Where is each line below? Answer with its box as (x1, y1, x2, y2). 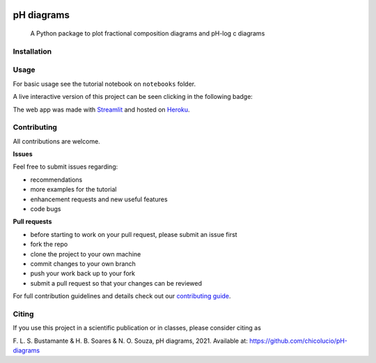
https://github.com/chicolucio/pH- (249, 337, 348, 345)
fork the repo (30, 240, 68, 249)
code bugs (30, 204, 61, 213)
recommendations (30, 175, 83, 184)
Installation (13, 46, 52, 56)
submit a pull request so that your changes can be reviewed (30, 279, 202, 287)
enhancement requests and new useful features (30, 195, 168, 203)
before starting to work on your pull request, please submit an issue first (30, 230, 237, 238)
